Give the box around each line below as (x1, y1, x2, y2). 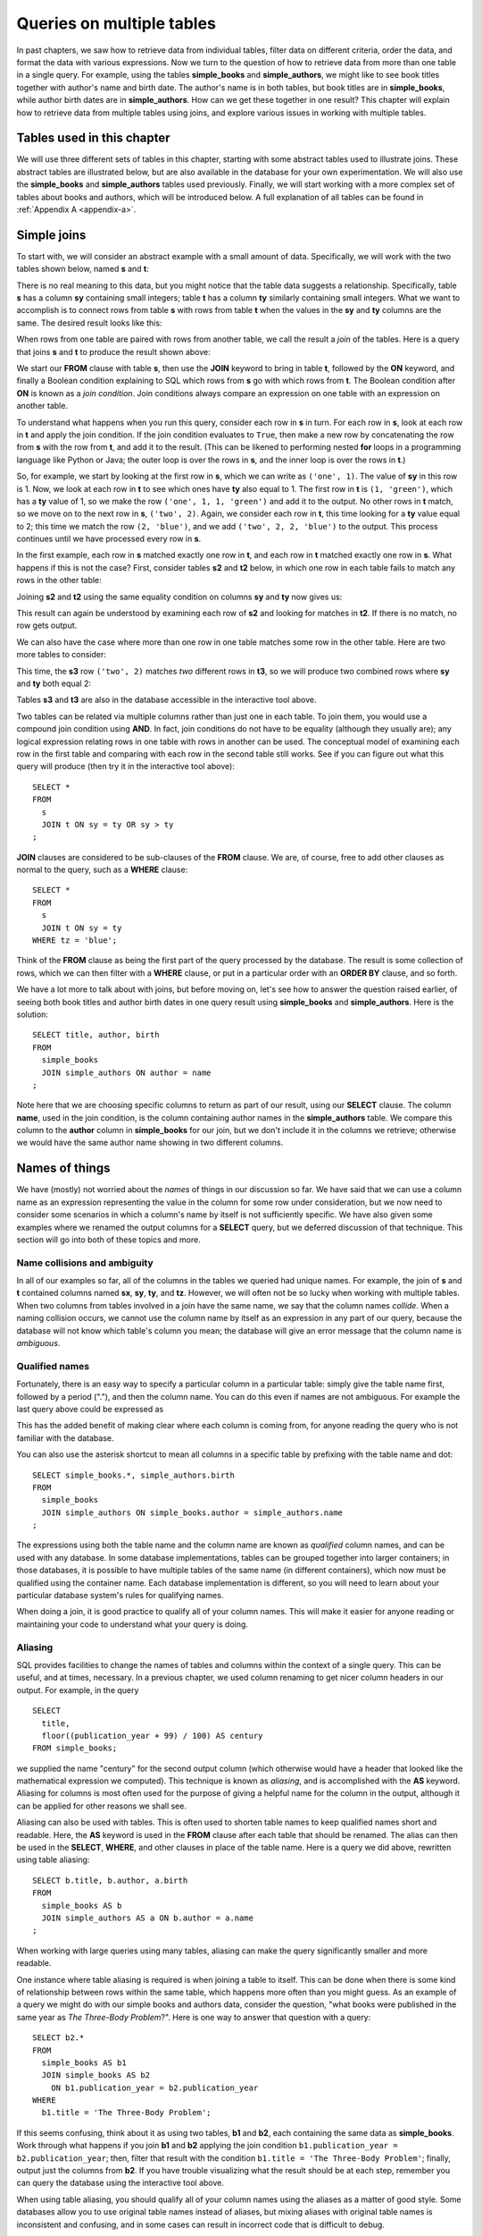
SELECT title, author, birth (32, 1029, 160, 1040)
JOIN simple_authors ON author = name (41, 1067, 212, 1078)
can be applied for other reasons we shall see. (16, 1800, 187, 1811)
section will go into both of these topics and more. (16, 1234, 201, 1245)
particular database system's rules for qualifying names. (16, 1590, 224, 1601)
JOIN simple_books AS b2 (41, 2071, 151, 2080)
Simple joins (16, 227, 87, 242)
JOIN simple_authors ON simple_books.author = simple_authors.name (41, 1507, 344, 1518)
